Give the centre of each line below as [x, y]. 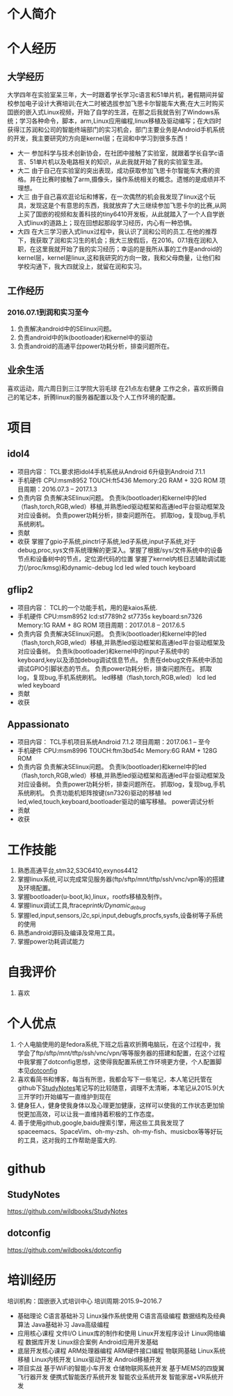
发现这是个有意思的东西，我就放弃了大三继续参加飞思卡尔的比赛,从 [125, 206]
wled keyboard [39, 685]
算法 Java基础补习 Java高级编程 [63, 1324]
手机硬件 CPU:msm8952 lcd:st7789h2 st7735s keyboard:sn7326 [110, 616]
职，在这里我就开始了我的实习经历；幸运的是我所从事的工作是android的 [120, 249]
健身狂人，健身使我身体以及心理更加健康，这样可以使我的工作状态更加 [118, 1105]
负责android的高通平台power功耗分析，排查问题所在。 [95, 346]
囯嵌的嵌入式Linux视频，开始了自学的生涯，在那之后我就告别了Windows [111, 112]
